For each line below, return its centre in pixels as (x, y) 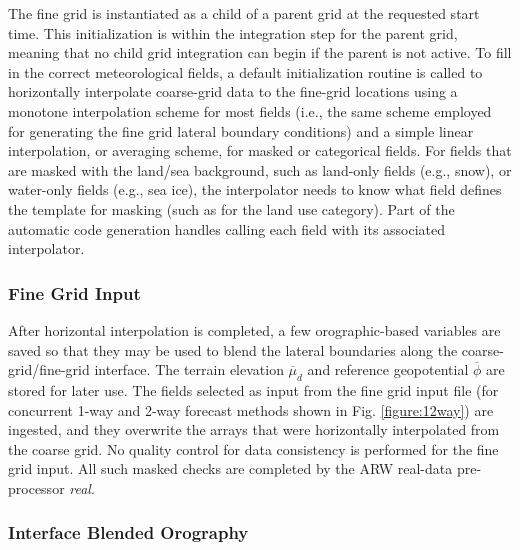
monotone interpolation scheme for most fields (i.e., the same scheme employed (250, 110)
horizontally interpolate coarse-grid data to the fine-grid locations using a (233, 91)
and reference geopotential (388, 369)
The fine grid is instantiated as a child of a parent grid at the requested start (244, 13)
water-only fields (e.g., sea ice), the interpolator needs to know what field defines (255, 189)
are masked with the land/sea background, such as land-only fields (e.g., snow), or (260, 169)
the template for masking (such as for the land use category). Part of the (231, 208)
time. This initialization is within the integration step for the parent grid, (233, 32)
